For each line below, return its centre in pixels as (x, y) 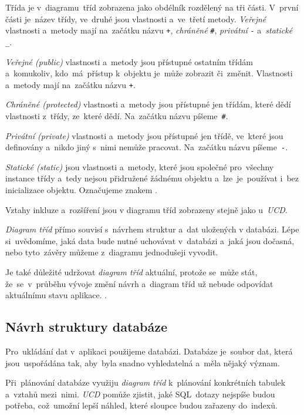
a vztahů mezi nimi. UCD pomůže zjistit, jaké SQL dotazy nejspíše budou (140, 394)
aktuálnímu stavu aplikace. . (56, 295)
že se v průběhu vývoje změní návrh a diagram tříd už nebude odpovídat (139, 283)
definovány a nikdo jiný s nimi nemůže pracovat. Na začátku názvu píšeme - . (147, 147)
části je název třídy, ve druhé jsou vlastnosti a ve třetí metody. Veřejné (136, 18)
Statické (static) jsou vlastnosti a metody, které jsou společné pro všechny (140, 166)
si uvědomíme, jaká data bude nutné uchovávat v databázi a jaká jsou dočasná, (150, 240)
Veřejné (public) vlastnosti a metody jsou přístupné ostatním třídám (129, 61)
